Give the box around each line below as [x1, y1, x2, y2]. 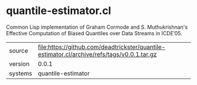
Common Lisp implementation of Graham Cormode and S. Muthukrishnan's [6, 23, 188, 30]
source [9, 46, 28, 55]
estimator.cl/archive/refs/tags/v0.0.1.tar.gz [38, 50, 157, 58]
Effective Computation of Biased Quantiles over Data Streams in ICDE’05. [6, 29, 183, 36]
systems [9, 69, 32, 77]
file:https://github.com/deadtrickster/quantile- [38, 43, 166, 51]
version [9, 60, 30, 68]
